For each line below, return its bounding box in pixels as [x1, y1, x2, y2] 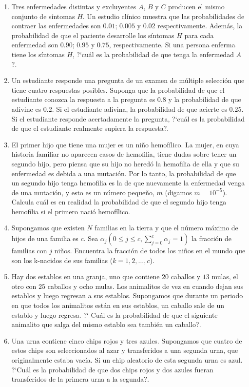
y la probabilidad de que [168, 94, 241, 104]
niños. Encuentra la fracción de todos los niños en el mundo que [54, 245, 246, 256]
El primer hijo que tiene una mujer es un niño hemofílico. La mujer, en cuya [11, 139, 239, 149]
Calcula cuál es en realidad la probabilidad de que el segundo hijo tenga [11, 197, 227, 207]
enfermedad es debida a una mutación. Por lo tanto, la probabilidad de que [11, 168, 236, 178]
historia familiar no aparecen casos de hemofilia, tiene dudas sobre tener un [11, 149, 237, 159]
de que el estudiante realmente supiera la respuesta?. [11, 123, 169, 133]
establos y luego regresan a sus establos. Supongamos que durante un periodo [11, 290, 243, 301]
